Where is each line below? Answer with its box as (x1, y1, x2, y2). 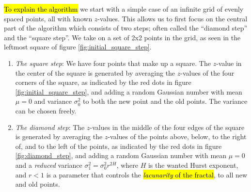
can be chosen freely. (15, 105, 77, 115)
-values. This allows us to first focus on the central (97, 13, 248, 23)
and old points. (15, 179, 60, 189)
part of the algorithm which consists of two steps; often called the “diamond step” (4, 23, 248, 33)
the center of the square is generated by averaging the (15, 67, 175, 78)
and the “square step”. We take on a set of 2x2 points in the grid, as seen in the (4, 32, 241, 42)
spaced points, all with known (4, 13, 93, 23)
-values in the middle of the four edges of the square (90, 122, 245, 132)
